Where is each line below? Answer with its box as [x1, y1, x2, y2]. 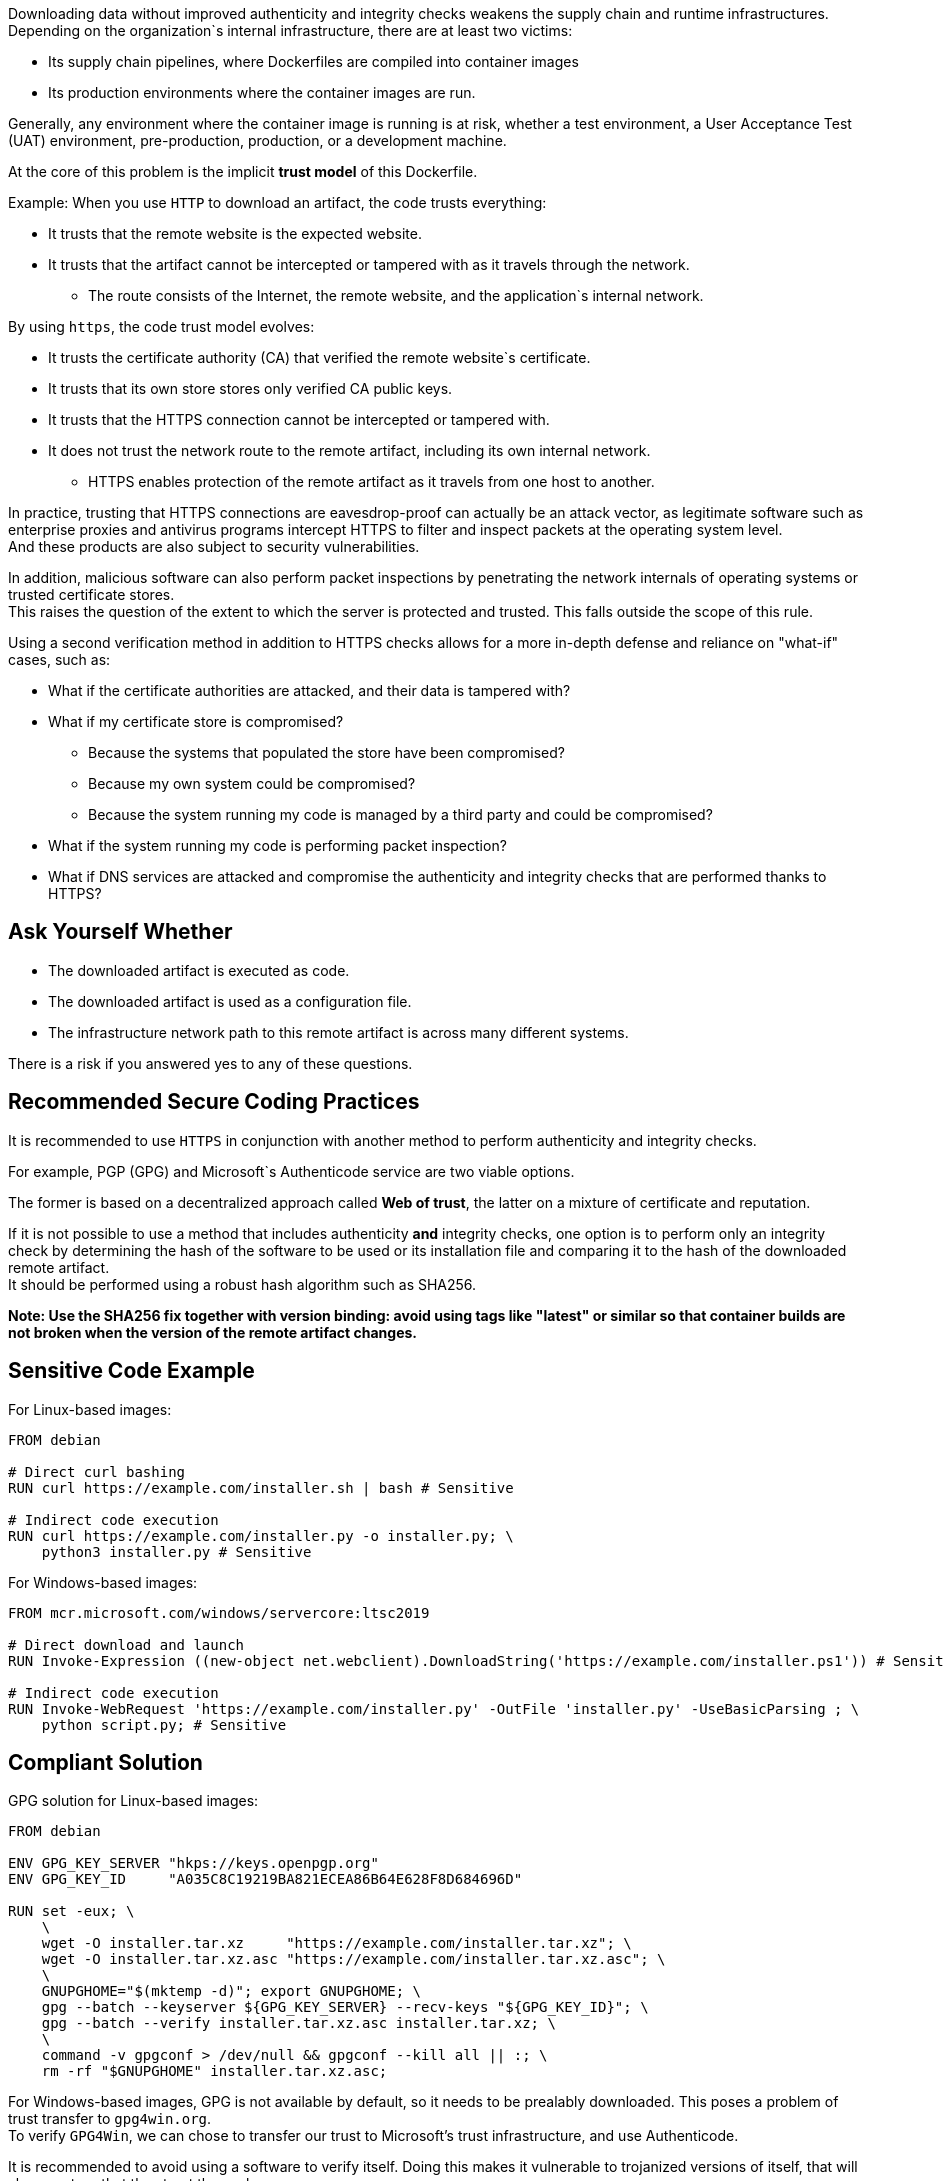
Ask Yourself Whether [8, 919, 233, 945]
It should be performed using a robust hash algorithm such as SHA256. [8, 1275, 477, 1293]
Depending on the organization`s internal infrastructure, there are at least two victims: [8, 22, 573, 39]
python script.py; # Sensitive [41, 1716, 287, 1733]
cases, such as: [8, 651, 111, 668]
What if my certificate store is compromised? [48, 713, 344, 730]
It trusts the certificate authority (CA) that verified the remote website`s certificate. [48, 349, 591, 366]
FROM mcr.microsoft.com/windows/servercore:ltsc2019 [8, 1604, 430, 1621]
